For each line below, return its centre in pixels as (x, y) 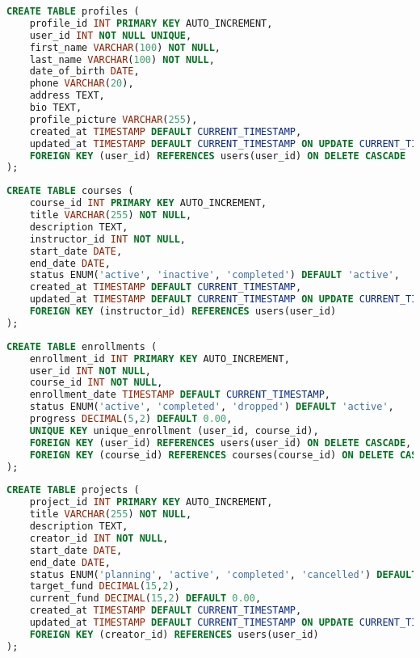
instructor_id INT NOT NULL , (107, 239)
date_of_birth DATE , (84, 72)
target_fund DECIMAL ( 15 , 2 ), (105, 586)
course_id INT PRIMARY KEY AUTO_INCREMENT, (148, 203)
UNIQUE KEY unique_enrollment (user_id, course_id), (174, 430)
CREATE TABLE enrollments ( (82, 346)
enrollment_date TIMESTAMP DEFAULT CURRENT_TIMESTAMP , (180, 395)
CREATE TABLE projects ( (73, 490)
